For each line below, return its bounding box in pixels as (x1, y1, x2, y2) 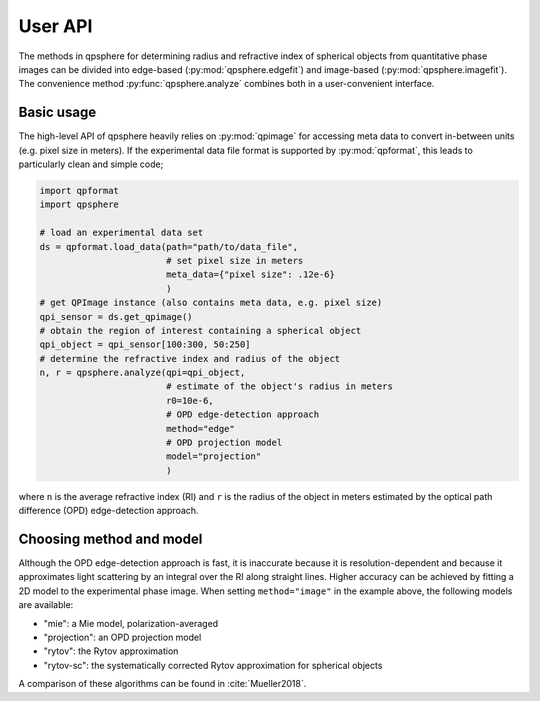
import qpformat (39, 185, 120, 196)
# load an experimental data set (39, 227, 204, 239)
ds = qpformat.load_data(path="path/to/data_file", (39, 241, 299, 252)
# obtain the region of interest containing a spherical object (39, 325, 362, 336)
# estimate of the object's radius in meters (165, 381, 394, 392)
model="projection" (165, 451, 262, 462)
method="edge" (165, 423, 235, 434)
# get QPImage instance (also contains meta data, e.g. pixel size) (39, 297, 383, 309)
